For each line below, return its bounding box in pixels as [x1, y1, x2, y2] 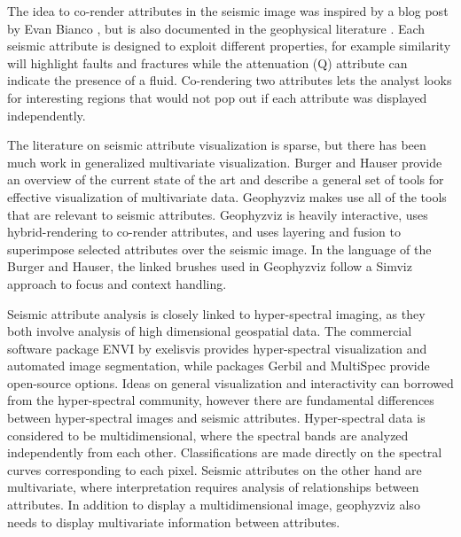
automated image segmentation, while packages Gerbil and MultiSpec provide [7, 356, 430, 375]
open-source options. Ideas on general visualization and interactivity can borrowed [7, 373, 454, 392]
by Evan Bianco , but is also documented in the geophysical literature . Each [7, 19, 426, 37]
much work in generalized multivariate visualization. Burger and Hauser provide [7, 152, 442, 171]
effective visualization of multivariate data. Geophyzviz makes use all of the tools [7, 187, 447, 206]
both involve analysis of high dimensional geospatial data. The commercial [7, 322, 412, 340]
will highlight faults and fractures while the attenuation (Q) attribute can [7, 53, 408, 72]
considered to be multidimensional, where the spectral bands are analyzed [7, 425, 409, 444]
